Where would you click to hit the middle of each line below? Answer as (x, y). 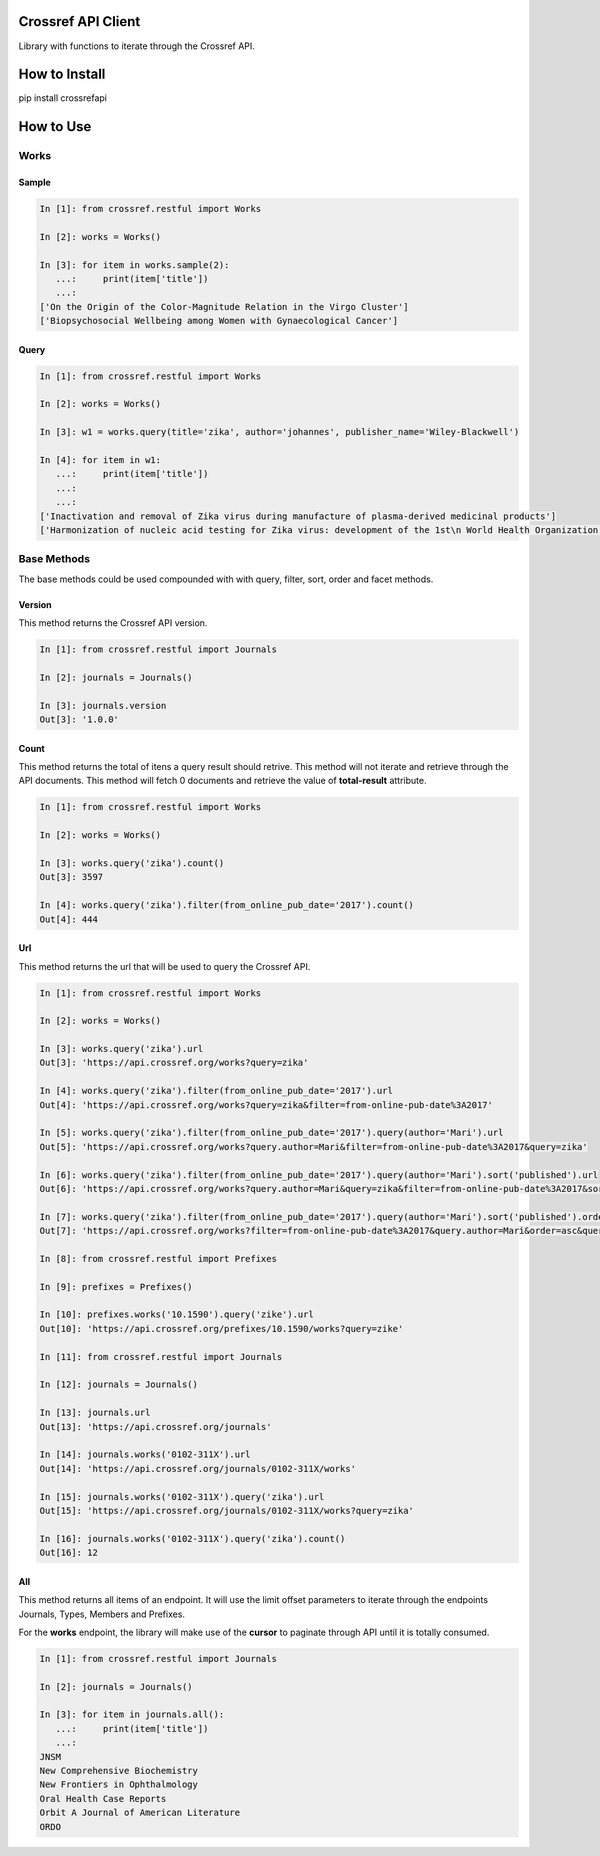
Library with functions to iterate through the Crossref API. (136, 46)
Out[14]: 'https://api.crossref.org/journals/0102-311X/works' (198, 1468)
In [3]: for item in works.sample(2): (134, 264)
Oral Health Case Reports (103, 1798)
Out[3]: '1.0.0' (79, 719)
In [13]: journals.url (95, 1413)
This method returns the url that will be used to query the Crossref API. (164, 966)
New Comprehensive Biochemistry (119, 1770)
